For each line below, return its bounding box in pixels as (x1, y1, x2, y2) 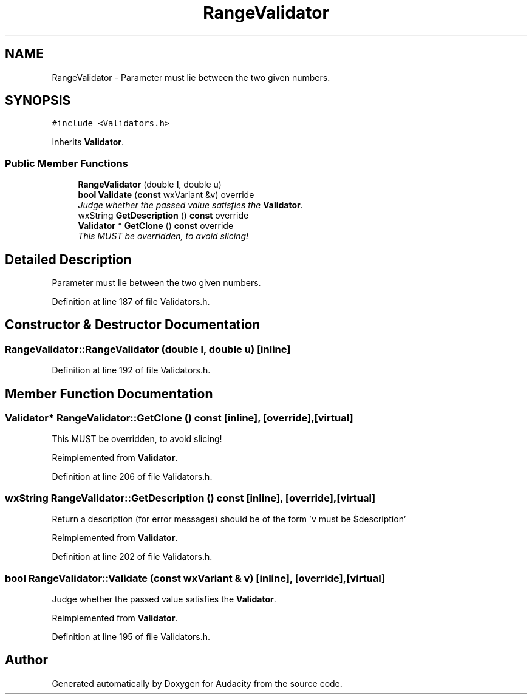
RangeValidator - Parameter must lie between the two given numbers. (52, 72, 330, 83)
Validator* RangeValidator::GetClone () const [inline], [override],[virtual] (5, 412, 353, 425)
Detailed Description (5, 251, 132, 267)
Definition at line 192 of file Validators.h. (52, 365, 211, 376)
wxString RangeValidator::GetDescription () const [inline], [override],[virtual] (5, 491, 376, 504)
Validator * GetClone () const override (78, 220, 234, 231)
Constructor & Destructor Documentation (5, 317, 261, 333)
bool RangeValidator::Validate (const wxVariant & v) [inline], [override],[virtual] (5, 571, 386, 584)
